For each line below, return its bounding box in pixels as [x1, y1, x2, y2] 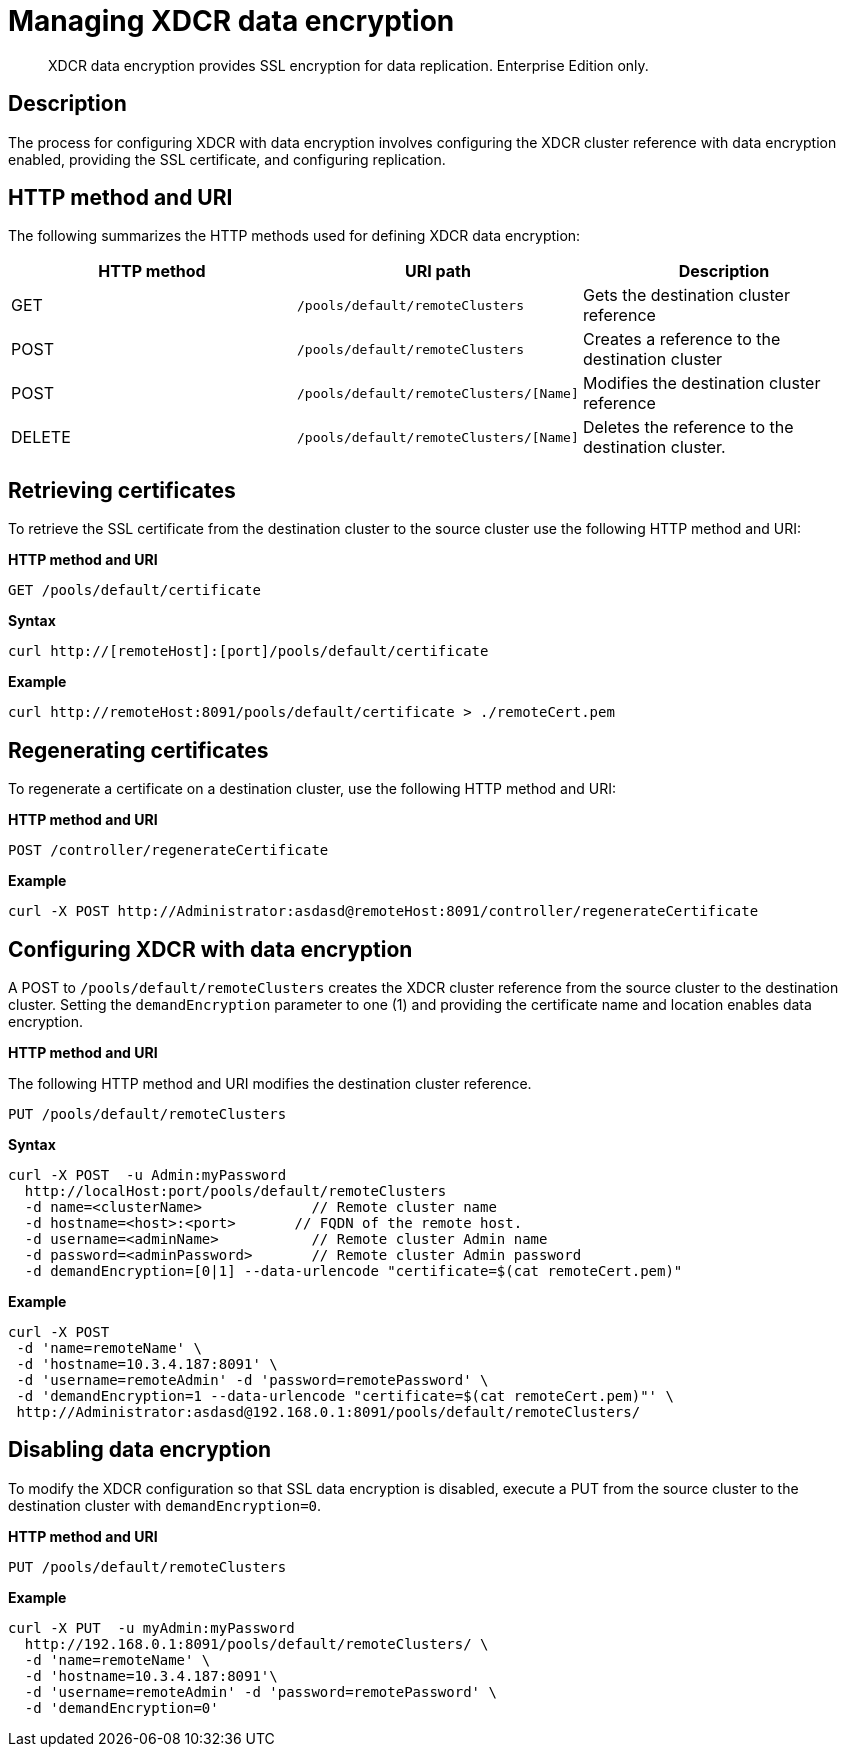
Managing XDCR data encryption [8, 4, 455, 38]
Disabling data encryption [8, 1437, 272, 1463]
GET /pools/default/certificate [8, 582, 261, 599]
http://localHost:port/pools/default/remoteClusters [24, 1182, 447, 1199]
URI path [405, 261, 471, 282]
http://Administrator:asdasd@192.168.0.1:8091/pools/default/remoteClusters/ [16, 1403, 641, 1420]
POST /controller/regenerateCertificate [8, 842, 329, 859]
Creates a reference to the [582, 329, 781, 350]
